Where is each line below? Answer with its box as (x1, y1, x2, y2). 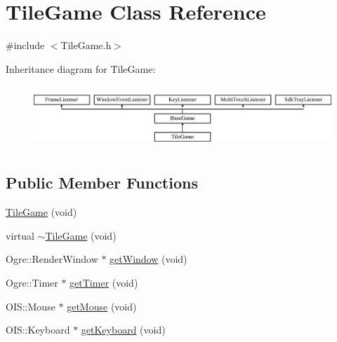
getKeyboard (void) (81, 322, 166, 337)
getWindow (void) (110, 252, 187, 266)
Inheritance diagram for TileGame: (6, 61, 156, 76)
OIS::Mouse (6, 299, 55, 313)
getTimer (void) (70, 275, 138, 289)
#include (6, 38, 45, 53)
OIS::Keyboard (6, 322, 70, 337)
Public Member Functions (6, 172, 198, 193)
